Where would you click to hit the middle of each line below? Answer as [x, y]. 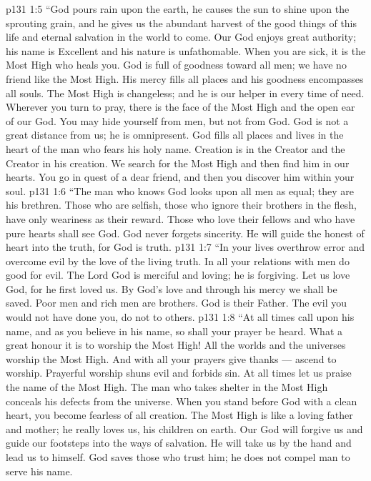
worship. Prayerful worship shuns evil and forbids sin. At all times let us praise [179, 373]
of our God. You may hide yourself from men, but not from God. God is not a [177, 120]
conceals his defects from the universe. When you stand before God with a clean [182, 401]
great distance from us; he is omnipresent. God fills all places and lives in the [175, 135]
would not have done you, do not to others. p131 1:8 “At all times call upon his [180, 317]
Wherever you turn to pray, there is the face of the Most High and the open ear [180, 107]
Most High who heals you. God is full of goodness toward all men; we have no [176, 65]
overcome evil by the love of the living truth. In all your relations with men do [178, 261]
